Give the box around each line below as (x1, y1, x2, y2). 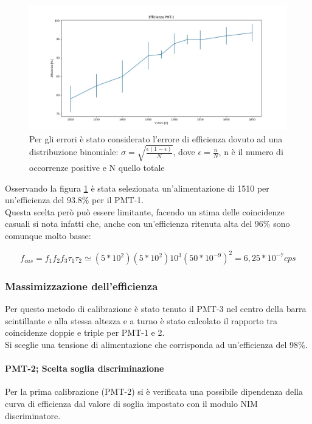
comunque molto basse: (5, 229, 91, 242)
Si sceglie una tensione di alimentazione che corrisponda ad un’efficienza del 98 (5, 338, 299, 350)
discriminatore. (5, 409, 61, 422)
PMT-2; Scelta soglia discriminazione (5, 362, 164, 375)
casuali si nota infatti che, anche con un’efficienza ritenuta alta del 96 (5, 217, 263, 230)
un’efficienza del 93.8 (5, 193, 82, 206)
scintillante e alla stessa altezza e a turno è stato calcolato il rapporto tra (5, 314, 278, 327)
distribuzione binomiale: (29, 145, 119, 158)
